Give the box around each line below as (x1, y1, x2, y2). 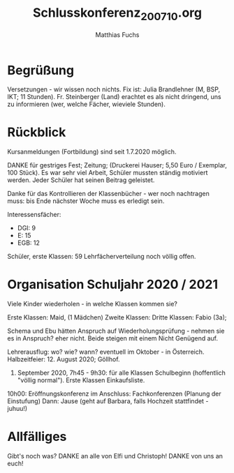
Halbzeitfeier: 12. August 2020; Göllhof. (7, 355, 120, 363)
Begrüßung (7, 62, 75, 78)
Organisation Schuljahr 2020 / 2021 (7, 277, 219, 292)
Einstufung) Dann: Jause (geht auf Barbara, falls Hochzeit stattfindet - (7, 397, 209, 405)
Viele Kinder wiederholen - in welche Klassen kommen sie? (7, 300, 178, 308)
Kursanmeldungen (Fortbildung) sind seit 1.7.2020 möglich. (7, 148, 177, 156)
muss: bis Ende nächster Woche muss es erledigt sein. (7, 197, 165, 205)
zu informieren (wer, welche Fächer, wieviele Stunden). (7, 100, 166, 109)
